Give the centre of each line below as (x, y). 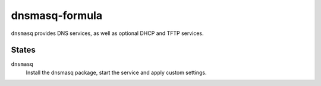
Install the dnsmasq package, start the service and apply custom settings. (116, 72)
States (23, 50)
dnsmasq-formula (57, 15)
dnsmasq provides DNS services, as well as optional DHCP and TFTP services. (108, 33)
